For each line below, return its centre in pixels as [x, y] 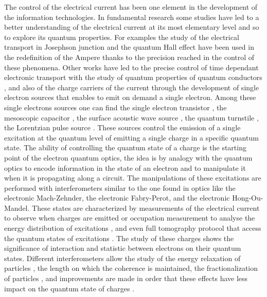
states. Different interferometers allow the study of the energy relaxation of [122, 258]
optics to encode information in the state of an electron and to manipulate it [125, 167]
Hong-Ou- [248, 198]
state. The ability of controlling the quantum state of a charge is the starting [125, 147]
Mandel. [17, 207]
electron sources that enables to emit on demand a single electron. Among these [130, 97]
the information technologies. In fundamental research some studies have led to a [132, 17]
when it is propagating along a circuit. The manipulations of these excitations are [133, 178]
